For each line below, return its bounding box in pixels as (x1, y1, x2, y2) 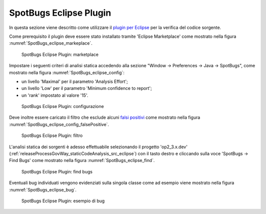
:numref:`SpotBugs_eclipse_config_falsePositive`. (9, 121, 109, 127)
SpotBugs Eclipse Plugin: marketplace (21, 52, 99, 57)
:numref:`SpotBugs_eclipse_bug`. (9, 187, 77, 192)
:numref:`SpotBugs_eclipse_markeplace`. (9, 40, 93, 46)
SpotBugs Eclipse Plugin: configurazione (21, 104, 104, 109)
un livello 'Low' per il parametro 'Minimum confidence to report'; (21, 85, 152, 91)
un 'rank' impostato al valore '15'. (21, 92, 89, 98)
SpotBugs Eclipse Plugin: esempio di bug (21, 198, 105, 204)
